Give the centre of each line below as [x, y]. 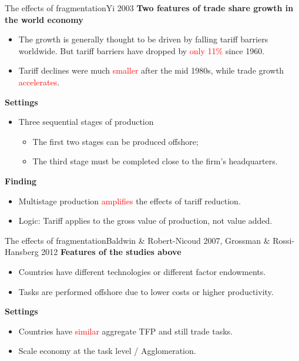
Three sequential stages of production [86, 122]
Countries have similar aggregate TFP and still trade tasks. [125, 331]
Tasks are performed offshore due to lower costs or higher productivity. [146, 291]
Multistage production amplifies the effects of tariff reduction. [130, 201]
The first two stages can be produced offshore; [115, 141]
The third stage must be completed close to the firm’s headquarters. [155, 161]
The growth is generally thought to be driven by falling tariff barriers [143, 39]
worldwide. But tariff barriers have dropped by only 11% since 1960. [142, 50]
